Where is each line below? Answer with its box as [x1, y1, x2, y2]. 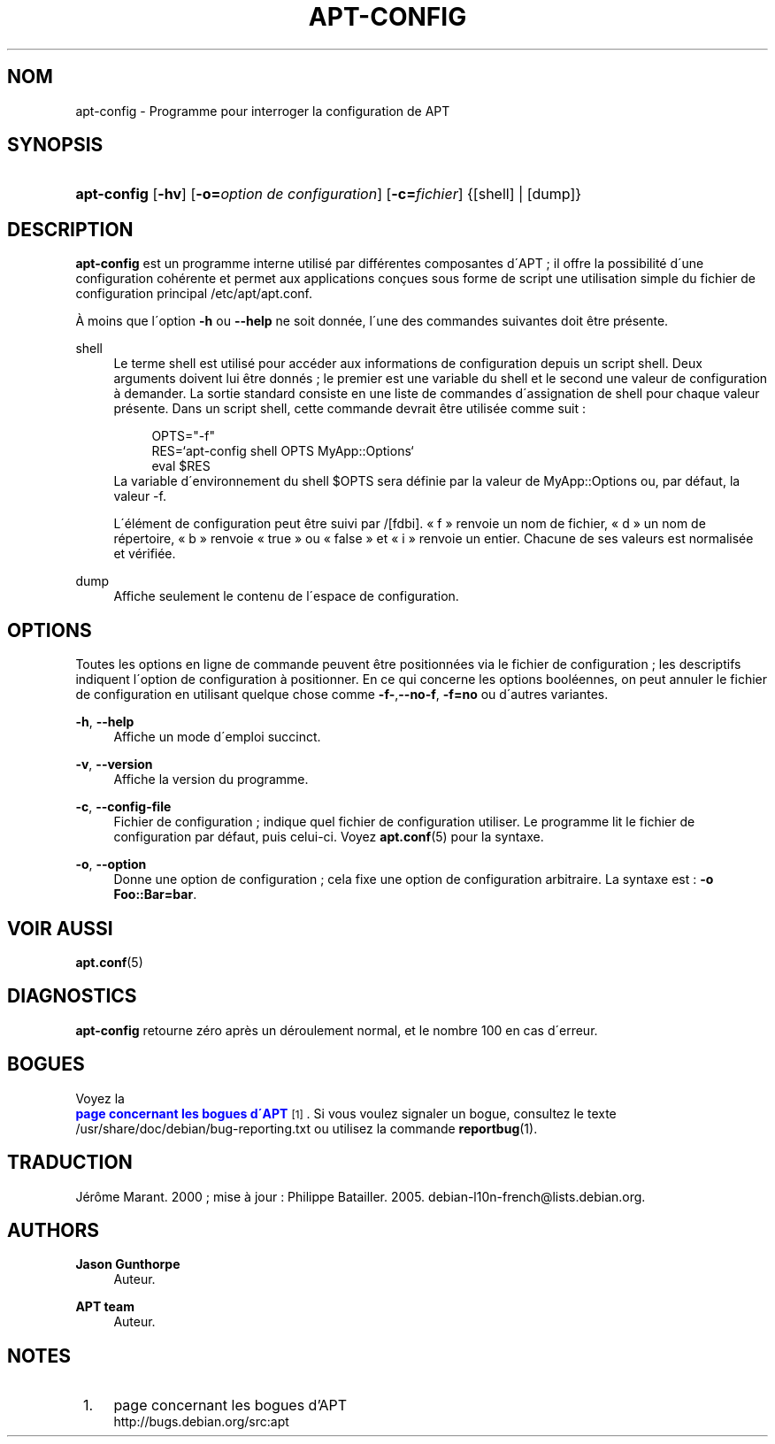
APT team [75, 1299, 134, 1315]
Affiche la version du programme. [113, 772, 309, 787]
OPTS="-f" [151, 428, 215, 444]
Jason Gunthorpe [75, 1256, 180, 1272]
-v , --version [75, 757, 153, 772]
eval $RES [151, 458, 211, 474]
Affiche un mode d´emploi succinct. [113, 729, 321, 745]
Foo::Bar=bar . [113, 887, 197, 902]
